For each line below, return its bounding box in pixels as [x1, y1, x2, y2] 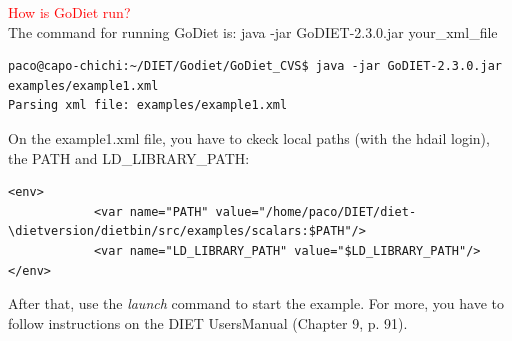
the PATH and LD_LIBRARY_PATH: [8, 147, 250, 168]
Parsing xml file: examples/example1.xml [8, 98, 288, 113]
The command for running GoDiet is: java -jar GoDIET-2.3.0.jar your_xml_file [8, 21, 498, 42]
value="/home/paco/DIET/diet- [215, 204, 417, 219]
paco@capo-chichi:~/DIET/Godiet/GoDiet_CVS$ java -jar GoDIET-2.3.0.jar [8, 59, 502, 74]
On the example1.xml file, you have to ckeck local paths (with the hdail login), [8, 127, 490, 148]
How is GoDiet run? [8, 2, 131, 22]
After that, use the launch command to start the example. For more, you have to [8, 293, 504, 314]
